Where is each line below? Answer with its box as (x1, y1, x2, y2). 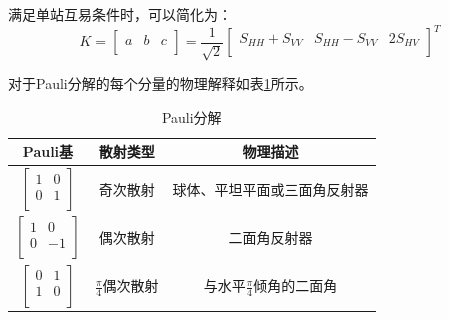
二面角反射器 (228, 227, 313, 248)
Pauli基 (22, 141, 74, 162)
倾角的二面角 (253, 275, 338, 296)
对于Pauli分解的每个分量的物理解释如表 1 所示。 (8, 73, 313, 94)
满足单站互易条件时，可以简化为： (8, 4, 232, 24)
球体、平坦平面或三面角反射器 (172, 178, 369, 199)
